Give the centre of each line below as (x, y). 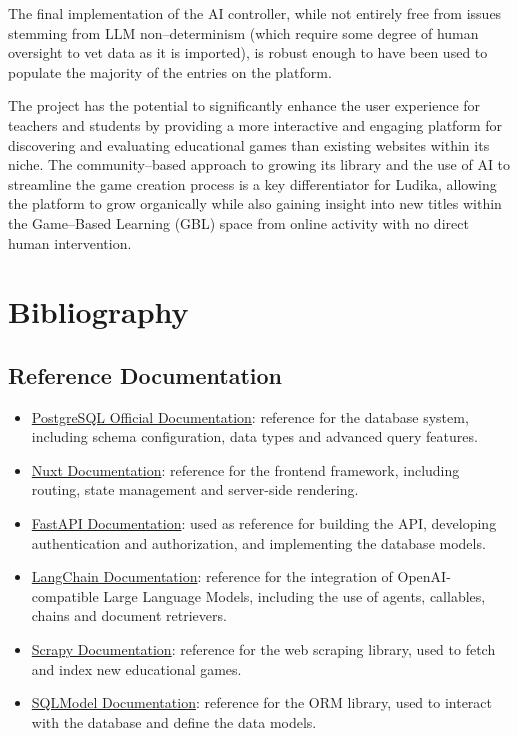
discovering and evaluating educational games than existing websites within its (249, 144)
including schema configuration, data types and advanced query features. (254, 436)
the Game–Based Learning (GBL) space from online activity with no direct (238, 222)
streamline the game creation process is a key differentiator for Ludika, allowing (252, 183)
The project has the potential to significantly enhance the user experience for (244, 105)
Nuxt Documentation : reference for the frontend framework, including (245, 469)
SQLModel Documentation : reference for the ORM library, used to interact (262, 702)
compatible (65, 595)
